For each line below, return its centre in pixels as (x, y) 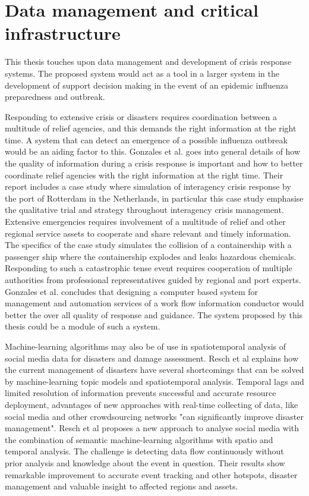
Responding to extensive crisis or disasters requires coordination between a (141, 116)
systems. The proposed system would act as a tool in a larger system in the (142, 73)
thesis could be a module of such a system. (83, 326)
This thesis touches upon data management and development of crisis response (148, 62)
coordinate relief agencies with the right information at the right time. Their (144, 175)
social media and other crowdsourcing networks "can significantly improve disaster (154, 416)
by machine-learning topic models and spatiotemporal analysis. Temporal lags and (154, 381)
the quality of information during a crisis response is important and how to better (154, 163)
